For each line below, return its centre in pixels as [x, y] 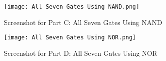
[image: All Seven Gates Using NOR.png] [70, 38]
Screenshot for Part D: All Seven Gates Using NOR [81, 53]
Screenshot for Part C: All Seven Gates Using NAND [83, 22]
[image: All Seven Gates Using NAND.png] [72, 7]
